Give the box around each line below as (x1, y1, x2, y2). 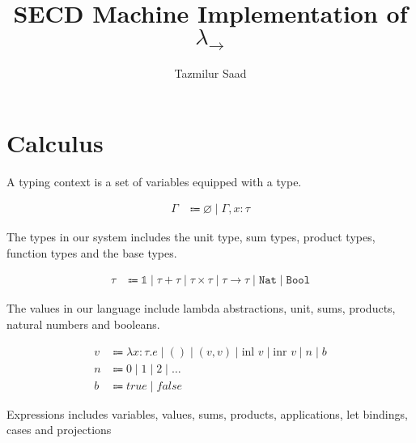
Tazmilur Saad (174, 65, 247, 82)
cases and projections (6, 421, 112, 438)
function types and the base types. (6, 244, 177, 261)
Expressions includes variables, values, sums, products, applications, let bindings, (6, 405, 408, 422)
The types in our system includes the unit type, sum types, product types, (6, 228, 376, 245)
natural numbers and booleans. (6, 316, 160, 332)
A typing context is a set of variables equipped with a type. (6, 173, 302, 190)
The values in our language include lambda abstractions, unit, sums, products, (6, 300, 396, 317)
